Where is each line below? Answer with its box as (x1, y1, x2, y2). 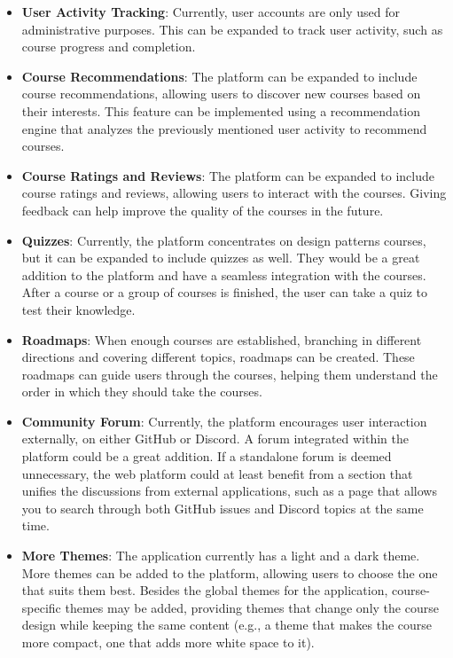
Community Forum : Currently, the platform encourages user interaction (21, 411, 427, 430)
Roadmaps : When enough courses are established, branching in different (21, 330, 422, 349)
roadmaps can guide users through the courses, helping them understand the (21, 364, 438, 383)
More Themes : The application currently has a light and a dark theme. (21, 546, 420, 565)
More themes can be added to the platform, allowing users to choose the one (21, 563, 438, 582)
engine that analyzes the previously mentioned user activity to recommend (21, 119, 427, 137)
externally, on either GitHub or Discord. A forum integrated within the (21, 429, 410, 448)
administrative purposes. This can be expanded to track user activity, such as (21, 20, 443, 38)
